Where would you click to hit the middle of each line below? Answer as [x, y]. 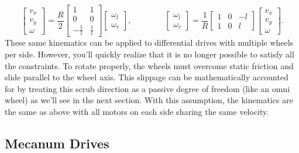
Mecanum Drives [57, 143]
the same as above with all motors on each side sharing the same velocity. [137, 111]
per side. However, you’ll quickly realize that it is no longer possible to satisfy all [149, 54]
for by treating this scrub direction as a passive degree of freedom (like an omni [147, 88]
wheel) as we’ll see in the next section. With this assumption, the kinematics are [149, 100]
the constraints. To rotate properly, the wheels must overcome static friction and [149, 65]
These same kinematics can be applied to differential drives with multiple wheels [149, 42]
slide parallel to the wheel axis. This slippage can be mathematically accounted [147, 77]
